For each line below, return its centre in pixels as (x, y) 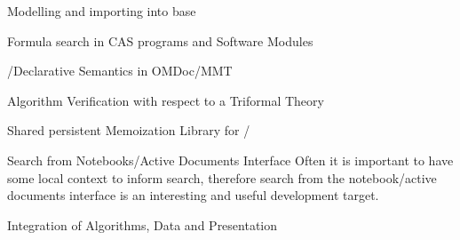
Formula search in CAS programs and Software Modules (160, 40)
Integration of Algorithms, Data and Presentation (143, 224)
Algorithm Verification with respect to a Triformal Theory (166, 100)
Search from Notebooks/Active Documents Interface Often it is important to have (230, 160)
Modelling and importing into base (102, 11)
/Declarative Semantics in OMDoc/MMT (120, 71)
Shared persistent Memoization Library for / (129, 130)
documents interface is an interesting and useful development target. (193, 195)
